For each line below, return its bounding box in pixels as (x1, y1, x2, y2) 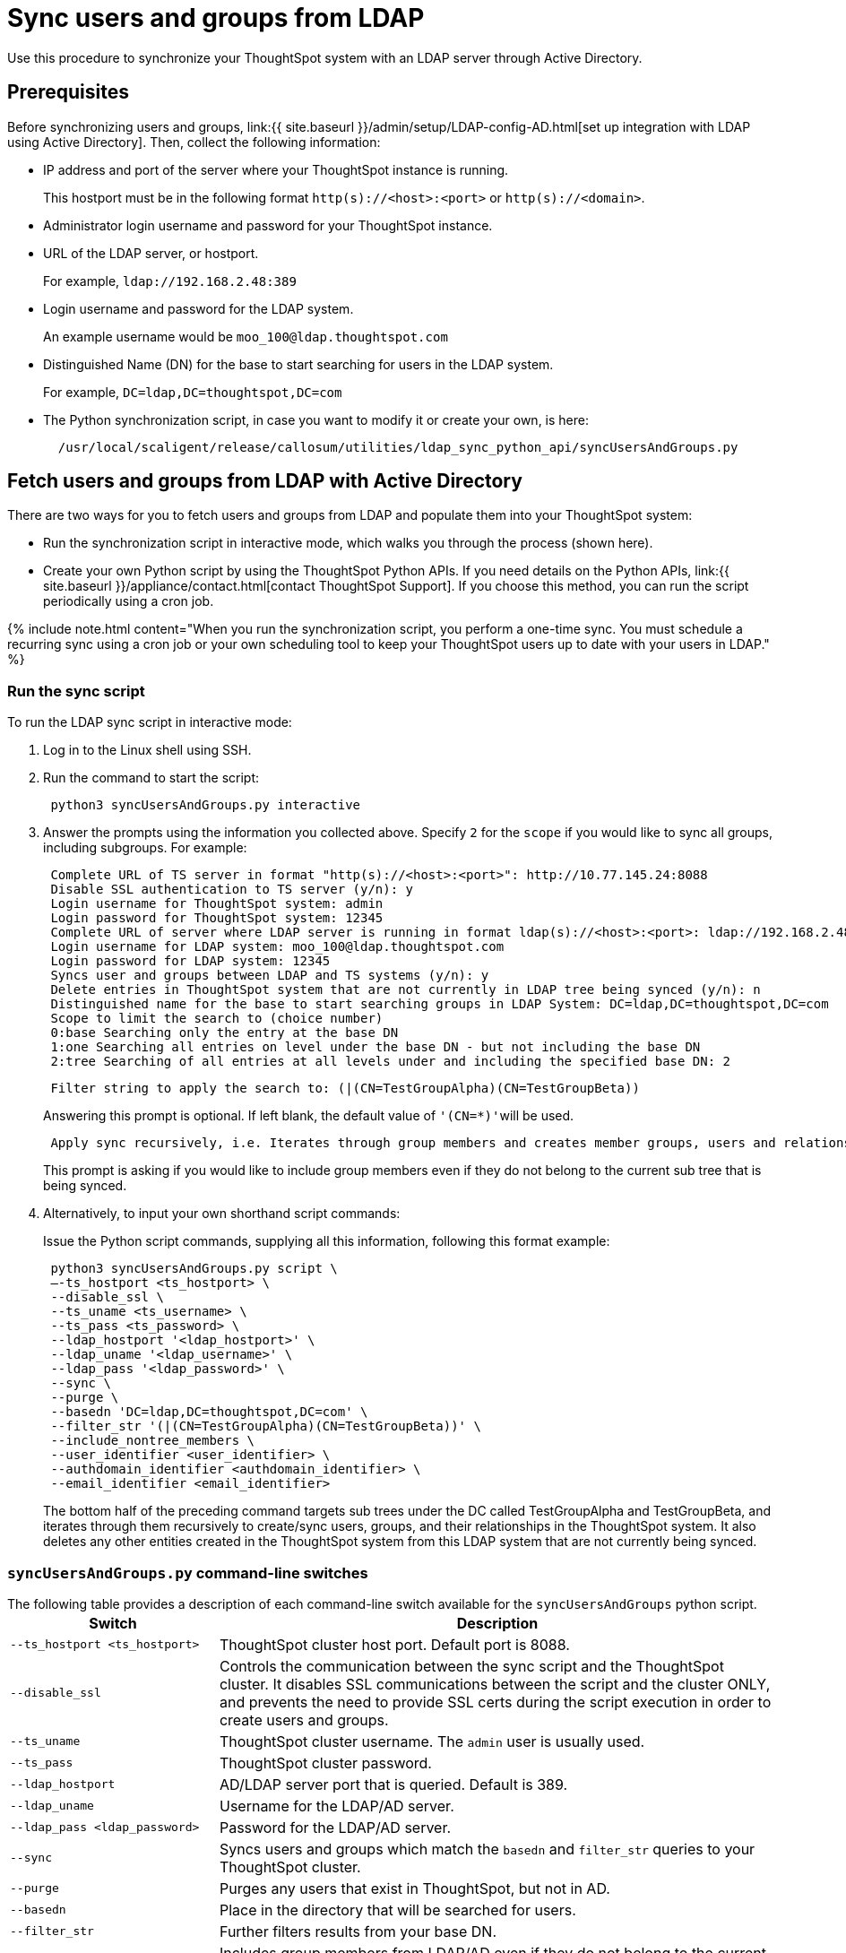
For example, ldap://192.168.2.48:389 (43, 272, 297, 289)
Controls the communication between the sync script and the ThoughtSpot (219, 1656, 724, 1675)
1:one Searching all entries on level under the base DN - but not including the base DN (50, 1040, 701, 1055)
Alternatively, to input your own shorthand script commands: (43, 1206, 401, 1222)
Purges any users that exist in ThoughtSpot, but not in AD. (219, 1879, 610, 1897)
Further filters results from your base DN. (219, 1922, 497, 1940)
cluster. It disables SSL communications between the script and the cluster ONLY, (219, 1674, 771, 1693)
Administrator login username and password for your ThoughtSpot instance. (43, 217, 493, 233)
